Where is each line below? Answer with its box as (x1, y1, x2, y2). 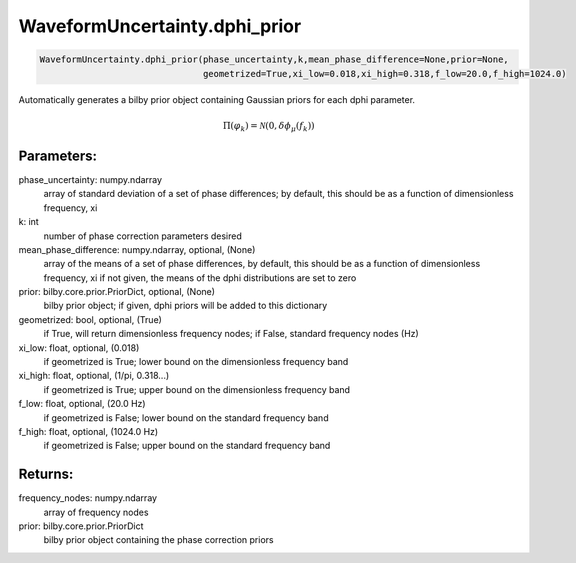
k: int (18, 216, 39, 228)
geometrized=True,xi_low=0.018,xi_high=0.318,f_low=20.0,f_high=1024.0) (202, 68, 567, 79)
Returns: (18, 466, 74, 483)
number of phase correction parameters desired (43, 230, 242, 242)
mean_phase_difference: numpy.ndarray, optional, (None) (18, 243, 256, 255)
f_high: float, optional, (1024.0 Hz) (18, 426, 159, 437)
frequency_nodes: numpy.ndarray (18, 492, 158, 504)
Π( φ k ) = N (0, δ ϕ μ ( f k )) (222, 120, 315, 134)
